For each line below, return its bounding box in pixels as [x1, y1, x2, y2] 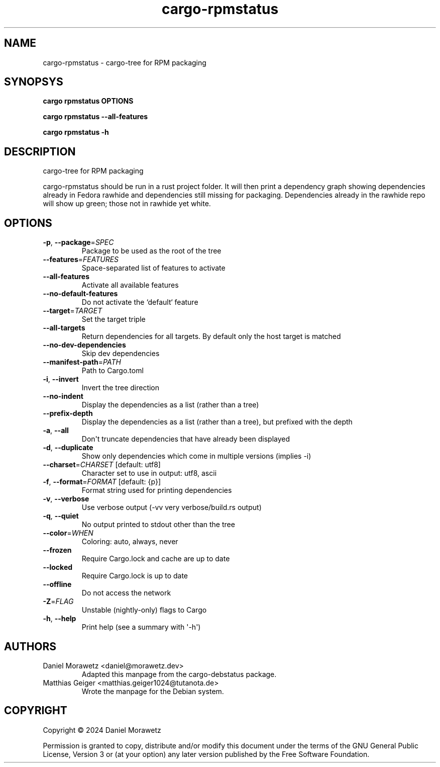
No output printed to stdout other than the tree [81, 520, 235, 529]
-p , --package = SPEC [43, 238, 114, 247]
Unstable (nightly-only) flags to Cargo [81, 606, 207, 615]
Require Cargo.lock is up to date [81, 571, 188, 580]
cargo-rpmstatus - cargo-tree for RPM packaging [43, 58, 206, 67]
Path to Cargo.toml [81, 366, 144, 375]
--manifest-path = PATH [43, 358, 121, 367]
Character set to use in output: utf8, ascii [81, 469, 217, 478]
